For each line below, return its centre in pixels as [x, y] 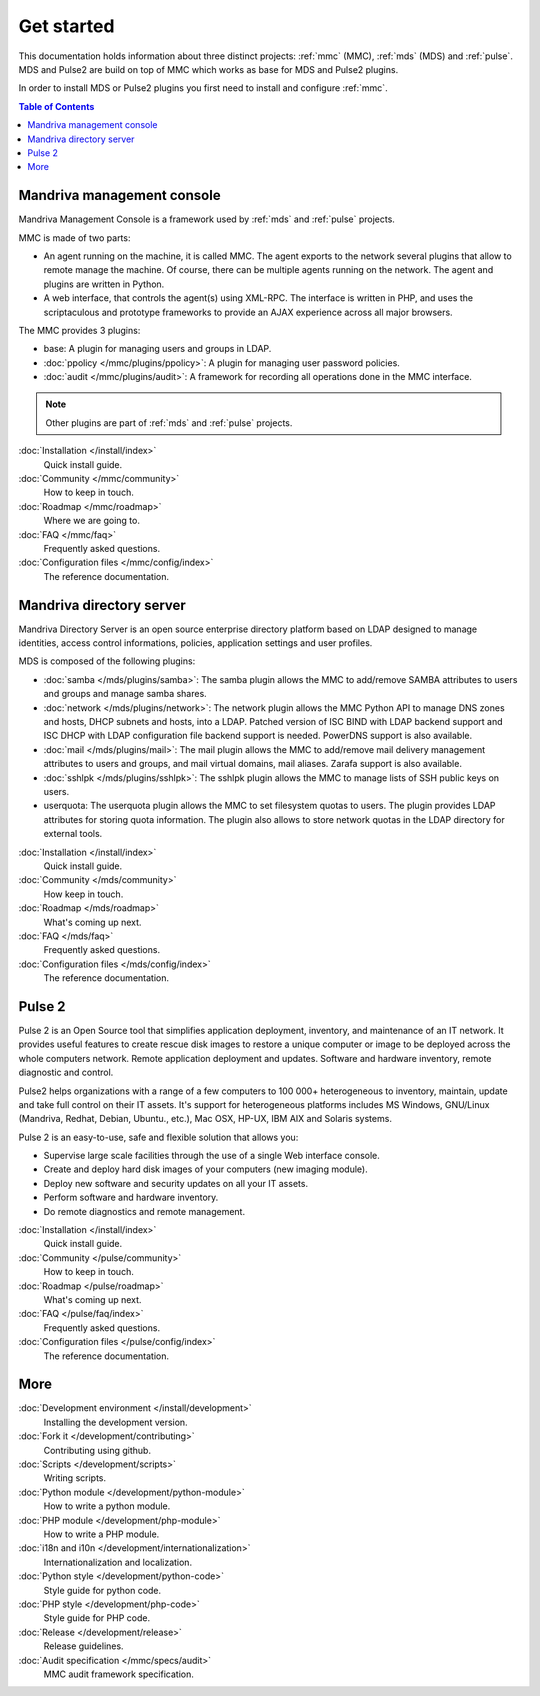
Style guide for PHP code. [96, 1618]
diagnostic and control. [66, 1072]
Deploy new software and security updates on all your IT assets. [176, 1183]
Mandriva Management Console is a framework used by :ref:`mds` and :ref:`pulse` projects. [206, 219]
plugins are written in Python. [104, 284]
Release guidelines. [83, 1646]
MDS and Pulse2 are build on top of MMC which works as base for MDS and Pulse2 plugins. [208, 69]
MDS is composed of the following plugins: [107, 661]
